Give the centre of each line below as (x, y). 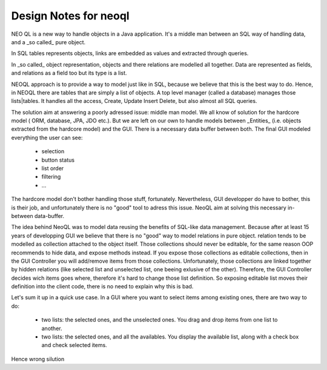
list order (53, 168)
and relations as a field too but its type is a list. (69, 73)
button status (58, 160)
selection (53, 151)
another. (52, 328)
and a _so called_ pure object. (48, 42)
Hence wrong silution (38, 359)
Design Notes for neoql (70, 16)
